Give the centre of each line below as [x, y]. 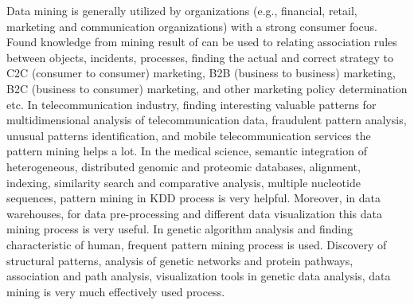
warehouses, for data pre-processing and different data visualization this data [195, 213]
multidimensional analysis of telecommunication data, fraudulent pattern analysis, [207, 120]
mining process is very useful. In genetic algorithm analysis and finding [180, 229]
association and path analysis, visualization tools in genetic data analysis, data [199, 276]
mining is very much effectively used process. [116, 291]
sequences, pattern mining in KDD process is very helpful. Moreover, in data [193, 198]
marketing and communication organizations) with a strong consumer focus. [192, 26]
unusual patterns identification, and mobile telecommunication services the [189, 135]
